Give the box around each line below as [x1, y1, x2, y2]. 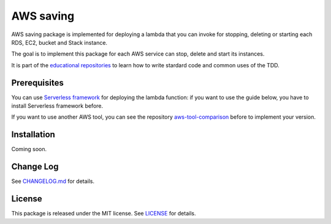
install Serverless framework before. [11, 102, 104, 110]
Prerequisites [11, 77, 64, 88]
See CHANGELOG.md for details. [11, 177, 95, 185]
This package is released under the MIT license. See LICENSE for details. [11, 210, 196, 217]
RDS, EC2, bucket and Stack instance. [11, 39, 107, 46]
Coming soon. [11, 146, 47, 153]
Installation [11, 129, 55, 140]
